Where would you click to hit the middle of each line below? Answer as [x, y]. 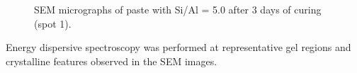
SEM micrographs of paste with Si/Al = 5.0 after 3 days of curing [178, 9]
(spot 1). [53, 23]
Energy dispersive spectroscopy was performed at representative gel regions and [178, 47]
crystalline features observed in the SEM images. [112, 61]
